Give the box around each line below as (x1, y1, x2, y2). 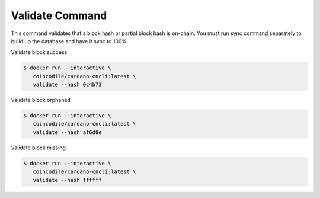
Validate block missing (11, 144, 66, 151)
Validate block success (11, 49, 68, 56)
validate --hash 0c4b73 (33, 81, 102, 88)
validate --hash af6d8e (33, 129, 102, 136)
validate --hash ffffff (33, 177, 102, 183)
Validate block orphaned (11, 97, 71, 104)
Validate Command (11, 9, 107, 22)
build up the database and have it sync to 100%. (11, 37, 129, 44)
